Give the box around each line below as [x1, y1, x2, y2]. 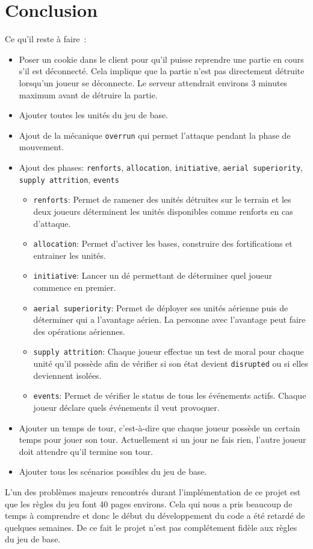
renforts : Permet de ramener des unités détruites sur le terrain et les [33, 193, 291, 206]
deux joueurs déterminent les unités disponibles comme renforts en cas [33, 205, 293, 217]
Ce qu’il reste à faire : [5, 33, 87, 45]
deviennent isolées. [33, 369, 102, 381]
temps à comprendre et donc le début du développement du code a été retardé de [5, 509, 305, 522]
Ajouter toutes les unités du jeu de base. [19, 109, 169, 121]
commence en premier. [33, 281, 116, 293]
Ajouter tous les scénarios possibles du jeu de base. [19, 465, 207, 478]
